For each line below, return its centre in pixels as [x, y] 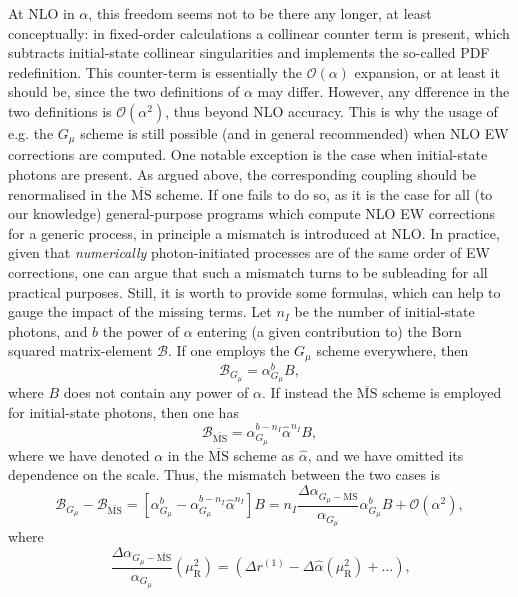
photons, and [48, 330]
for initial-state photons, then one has [123, 412]
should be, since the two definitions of [124, 91]
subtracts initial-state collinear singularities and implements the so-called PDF [249, 52]
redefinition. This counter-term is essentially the [155, 71]
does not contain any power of [156, 392]
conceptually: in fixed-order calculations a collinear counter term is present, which [259, 32]
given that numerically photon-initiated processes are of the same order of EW [249, 252]
